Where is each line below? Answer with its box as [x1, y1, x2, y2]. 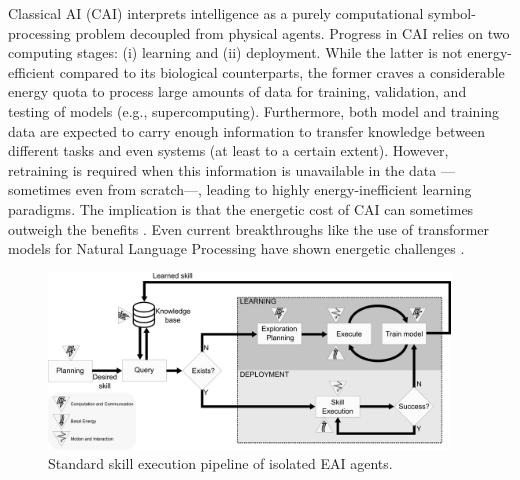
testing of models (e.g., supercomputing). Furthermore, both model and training [8, 100, 500, 121]
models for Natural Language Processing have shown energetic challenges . [8, 238, 465, 259]
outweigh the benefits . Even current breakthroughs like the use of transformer [8, 218, 490, 239]
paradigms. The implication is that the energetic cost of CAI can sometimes [8, 198, 474, 219]
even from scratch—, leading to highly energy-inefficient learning [75, 179, 472, 200]
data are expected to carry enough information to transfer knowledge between [8, 120, 486, 141]
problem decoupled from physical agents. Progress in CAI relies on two [75, 22, 510, 43]
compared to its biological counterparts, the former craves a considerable [59, 61, 505, 82]
